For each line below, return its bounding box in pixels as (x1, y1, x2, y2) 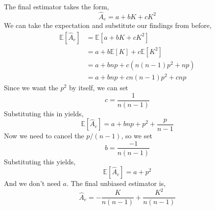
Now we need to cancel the (4, 130, 84, 140)
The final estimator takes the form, (4, 1, 109, 11)
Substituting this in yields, (4, 108, 84, 118)
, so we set (121, 130, 152, 140)
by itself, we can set (69, 82, 128, 93)
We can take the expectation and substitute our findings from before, (4, 20, 212, 30)
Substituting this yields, (4, 156, 76, 166)
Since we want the (4, 82, 58, 93)
